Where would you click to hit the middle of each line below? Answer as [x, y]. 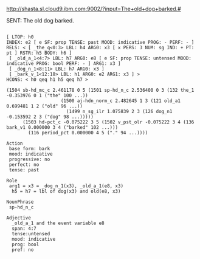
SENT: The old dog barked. [40, 20]
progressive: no [29, 159]
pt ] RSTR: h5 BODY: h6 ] [39, 53]
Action [15, 143]
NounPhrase [20, 202]
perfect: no [24, 165]
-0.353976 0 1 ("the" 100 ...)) [47, 95]
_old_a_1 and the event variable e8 [58, 223]
